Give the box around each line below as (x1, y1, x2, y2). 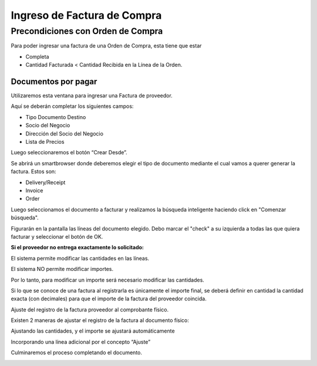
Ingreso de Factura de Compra (11, 9, 162, 22)
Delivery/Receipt (25, 179, 66, 186)
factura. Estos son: (11, 168, 56, 175)
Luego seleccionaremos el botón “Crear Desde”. (11, 149, 127, 156)
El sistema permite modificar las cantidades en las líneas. (11, 255, 150, 262)
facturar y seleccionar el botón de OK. (11, 233, 103, 240)
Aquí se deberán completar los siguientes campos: (11, 103, 134, 110)
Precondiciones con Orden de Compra (11, 26, 163, 36)
